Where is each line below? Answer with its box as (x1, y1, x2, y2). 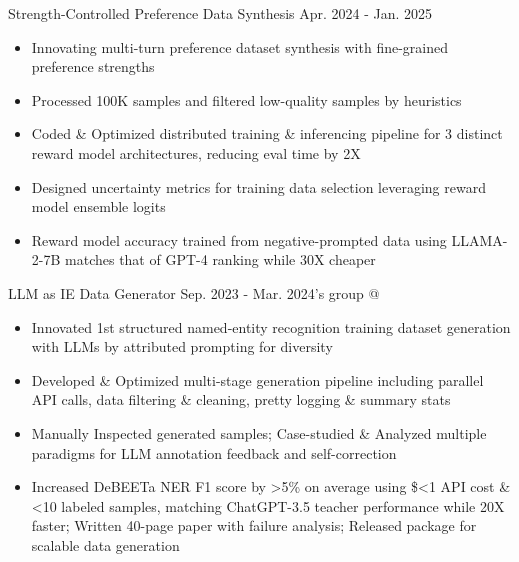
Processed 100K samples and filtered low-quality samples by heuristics (31, 89, 462, 110)
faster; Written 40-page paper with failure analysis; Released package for (31, 515, 477, 536)
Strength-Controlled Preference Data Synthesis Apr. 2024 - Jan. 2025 (8, 3, 433, 23)
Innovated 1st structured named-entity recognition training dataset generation (31, 316, 511, 337)
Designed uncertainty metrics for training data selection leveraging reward (31, 176, 486, 197)
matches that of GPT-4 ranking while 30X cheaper (65, 249, 376, 270)
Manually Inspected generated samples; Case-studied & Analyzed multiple (31, 422, 487, 443)
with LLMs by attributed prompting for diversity (31, 336, 333, 357)
